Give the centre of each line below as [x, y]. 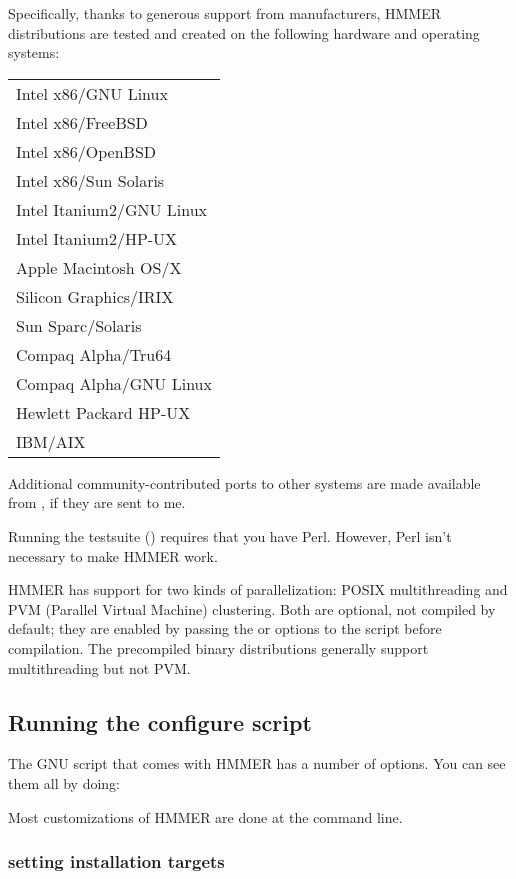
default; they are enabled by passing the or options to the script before [225, 628]
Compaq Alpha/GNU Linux [114, 383]
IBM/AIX [51, 441]
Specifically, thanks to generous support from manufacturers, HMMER [225, 13]
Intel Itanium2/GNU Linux [112, 209]
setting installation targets [116, 861]
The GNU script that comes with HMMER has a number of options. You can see [257, 763]
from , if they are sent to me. [97, 502]
